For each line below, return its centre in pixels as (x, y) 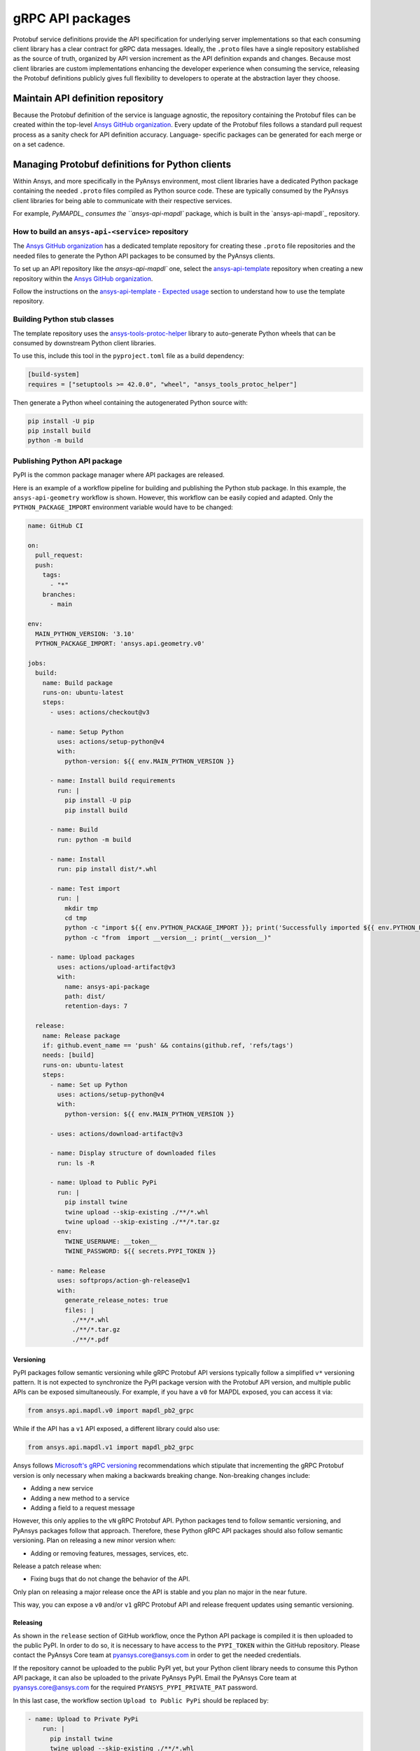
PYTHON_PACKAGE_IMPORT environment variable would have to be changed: (123, 507)
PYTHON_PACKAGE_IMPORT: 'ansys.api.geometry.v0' (120, 643)
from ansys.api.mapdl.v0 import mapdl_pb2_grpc (111, 1411)
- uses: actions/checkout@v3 (100, 712)
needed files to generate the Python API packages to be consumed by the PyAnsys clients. (144, 256)
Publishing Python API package (68, 461)
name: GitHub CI (56, 526)
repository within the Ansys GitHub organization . (83, 278)
